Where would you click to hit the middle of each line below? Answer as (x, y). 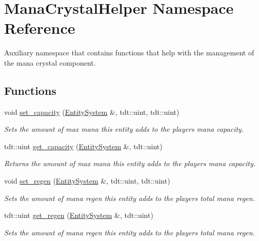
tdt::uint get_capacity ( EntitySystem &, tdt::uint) (83, 146)
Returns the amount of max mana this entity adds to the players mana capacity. (130, 163)
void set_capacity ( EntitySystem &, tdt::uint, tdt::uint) (92, 112)
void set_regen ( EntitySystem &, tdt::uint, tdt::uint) (87, 181)
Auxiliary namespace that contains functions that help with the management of (129, 53)
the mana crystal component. (50, 62)
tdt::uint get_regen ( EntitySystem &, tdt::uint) (79, 215)
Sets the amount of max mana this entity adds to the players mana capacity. (124, 129)
